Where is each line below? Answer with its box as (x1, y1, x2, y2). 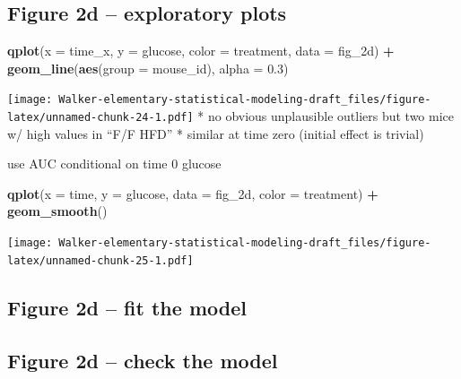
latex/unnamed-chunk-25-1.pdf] (7, 254, 194, 267)
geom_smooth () (7, 202, 108, 220)
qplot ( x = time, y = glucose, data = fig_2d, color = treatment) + (7, 184, 378, 202)
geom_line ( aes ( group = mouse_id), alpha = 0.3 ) (7, 58, 289, 77)
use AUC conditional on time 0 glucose (7, 154, 222, 173)
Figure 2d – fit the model (7, 293, 247, 321)
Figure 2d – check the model (7, 346, 278, 374)
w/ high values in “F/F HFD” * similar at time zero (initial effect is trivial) (7, 124, 424, 142)
